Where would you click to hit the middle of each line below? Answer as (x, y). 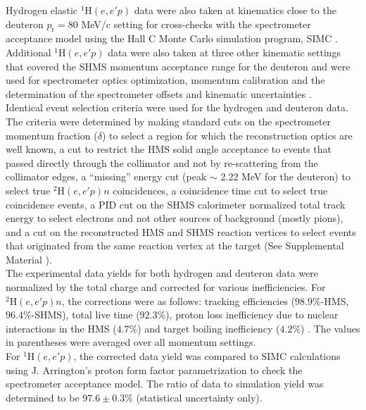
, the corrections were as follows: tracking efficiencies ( (178, 300)
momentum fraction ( (52, 135)
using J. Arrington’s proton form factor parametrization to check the (154, 369)
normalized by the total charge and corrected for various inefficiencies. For (166, 287)
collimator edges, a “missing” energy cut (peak (106, 176)
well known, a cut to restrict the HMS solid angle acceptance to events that (169, 149)
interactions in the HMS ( (61, 328)
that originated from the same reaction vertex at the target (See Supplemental (175, 246)
